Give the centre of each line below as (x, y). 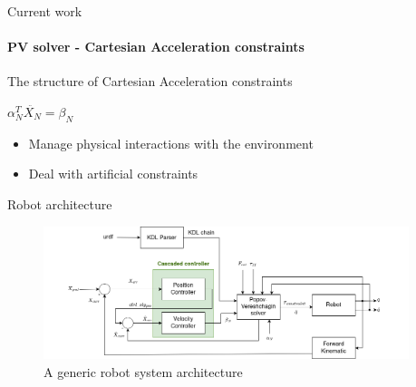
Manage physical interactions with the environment (171, 143)
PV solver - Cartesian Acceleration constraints (156, 47)
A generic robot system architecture (143, 371)
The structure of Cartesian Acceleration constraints (150, 81)
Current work (45, 11)
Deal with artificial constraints (113, 174)
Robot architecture (60, 203)
